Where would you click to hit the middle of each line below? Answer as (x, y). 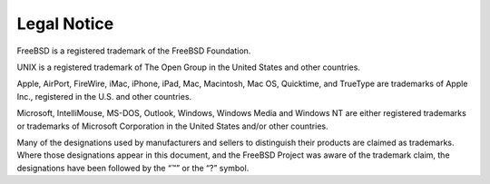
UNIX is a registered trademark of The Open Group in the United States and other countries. (188, 67)
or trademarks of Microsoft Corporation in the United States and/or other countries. (172, 126)
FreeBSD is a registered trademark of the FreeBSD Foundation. (134, 51)
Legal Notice (65, 24)
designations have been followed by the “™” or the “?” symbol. (133, 168)
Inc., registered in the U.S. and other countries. (104, 96)
